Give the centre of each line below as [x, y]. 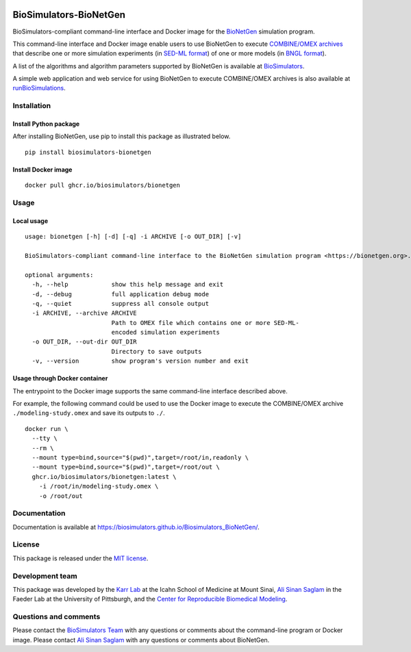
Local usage [30, 221]
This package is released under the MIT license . [80, 558]
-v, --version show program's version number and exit [140, 361]
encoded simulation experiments [166, 332]
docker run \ [47, 429]
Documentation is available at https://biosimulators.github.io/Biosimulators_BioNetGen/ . [136, 527]
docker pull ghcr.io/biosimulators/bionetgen [103, 185]
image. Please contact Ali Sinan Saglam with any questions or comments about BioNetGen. [141, 640]
